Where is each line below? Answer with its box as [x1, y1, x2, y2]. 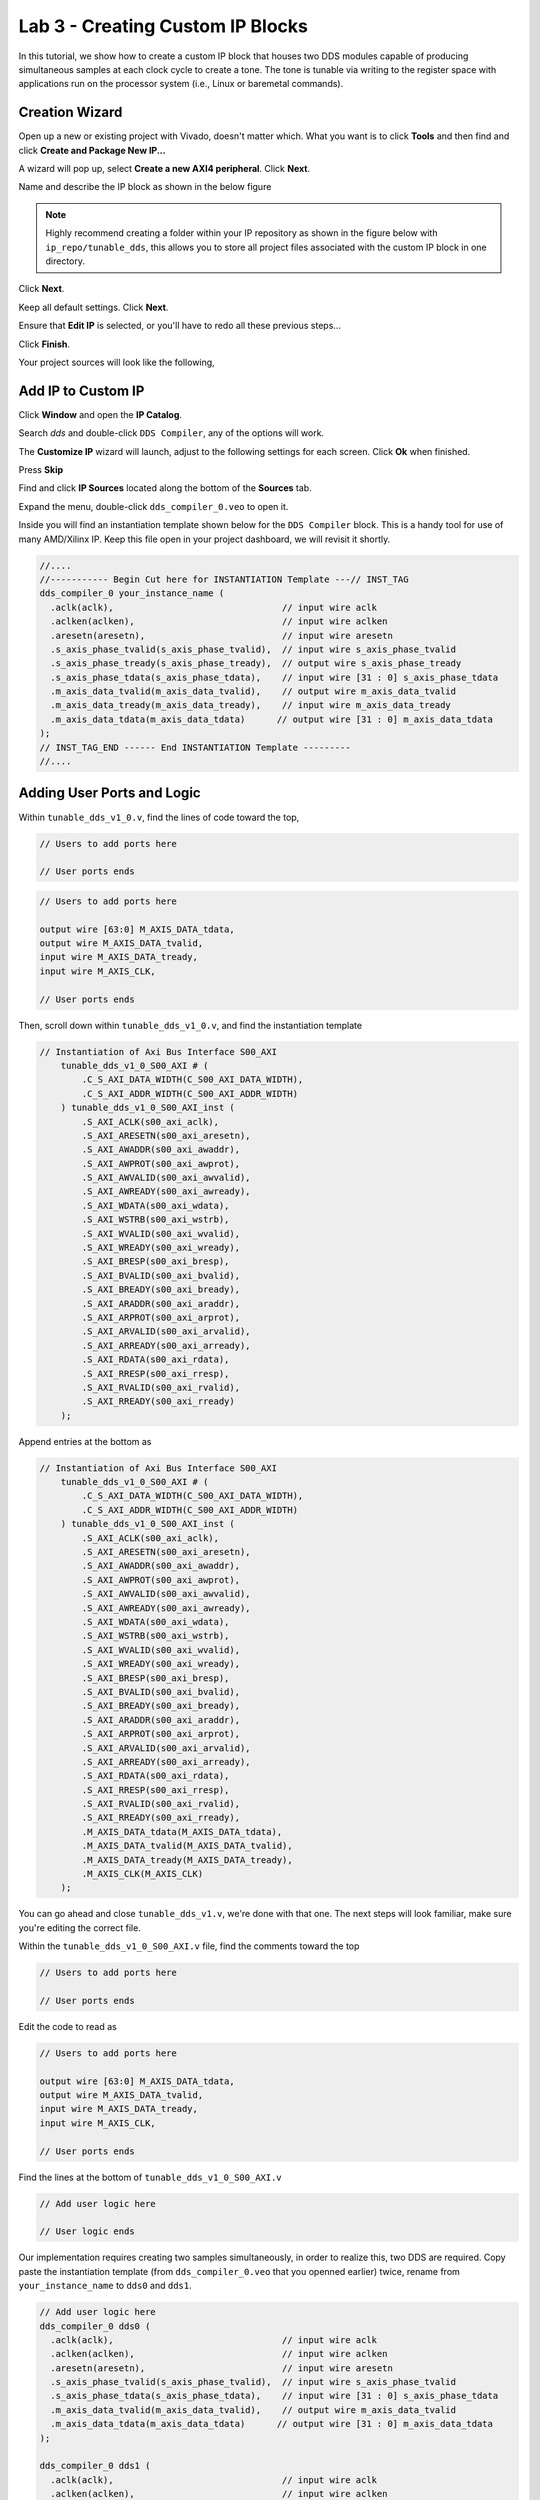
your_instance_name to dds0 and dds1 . [18, 2280, 192, 2292]
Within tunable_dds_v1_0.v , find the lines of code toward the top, [18, 811, 300, 823]
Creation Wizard [18, 104, 123, 121]
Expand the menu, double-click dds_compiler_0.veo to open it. [18, 500, 289, 512]
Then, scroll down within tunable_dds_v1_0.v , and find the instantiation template [18, 1019, 363, 1031]
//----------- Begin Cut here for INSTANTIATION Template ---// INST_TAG [39, 573, 409, 585]
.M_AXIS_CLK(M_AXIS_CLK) [81, 1868, 204, 1880]
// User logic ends [39, 2226, 135, 2237]
